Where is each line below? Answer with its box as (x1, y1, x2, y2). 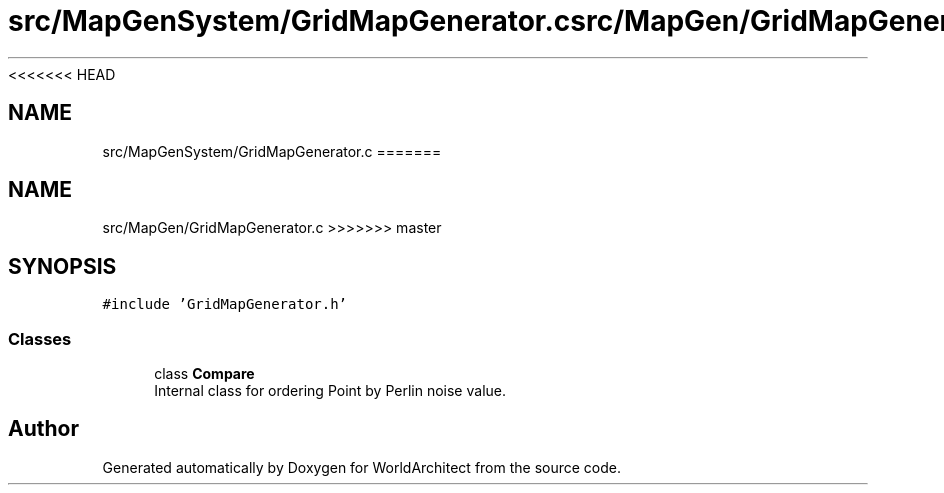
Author (8, 416, 79, 442)
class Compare (154, 365, 255, 383)
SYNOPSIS (8, 253, 117, 279)
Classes (8, 328, 72, 349)
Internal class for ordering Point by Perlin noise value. (154, 382, 506, 400)
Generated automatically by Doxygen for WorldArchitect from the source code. (102, 458, 622, 476)
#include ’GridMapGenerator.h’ (102, 296, 348, 313)
